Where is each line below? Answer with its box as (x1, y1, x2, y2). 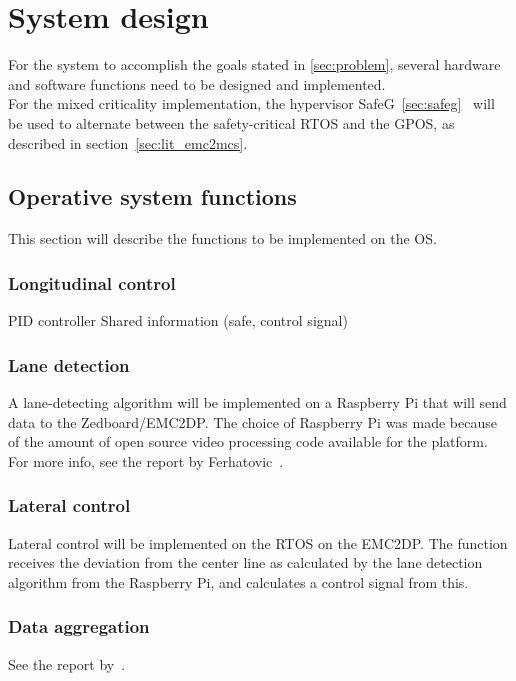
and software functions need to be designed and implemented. (8, 73, 386, 94)
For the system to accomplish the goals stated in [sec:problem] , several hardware (8, 54, 501, 75)
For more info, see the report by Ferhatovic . (8, 450, 284, 471)
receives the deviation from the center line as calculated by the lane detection (8, 552, 483, 573)
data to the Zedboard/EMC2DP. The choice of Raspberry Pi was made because (8, 411, 497, 432)
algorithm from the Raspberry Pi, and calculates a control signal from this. (8, 571, 469, 592)
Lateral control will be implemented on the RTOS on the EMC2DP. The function (8, 532, 508, 553)
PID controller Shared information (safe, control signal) (8, 310, 348, 331)
